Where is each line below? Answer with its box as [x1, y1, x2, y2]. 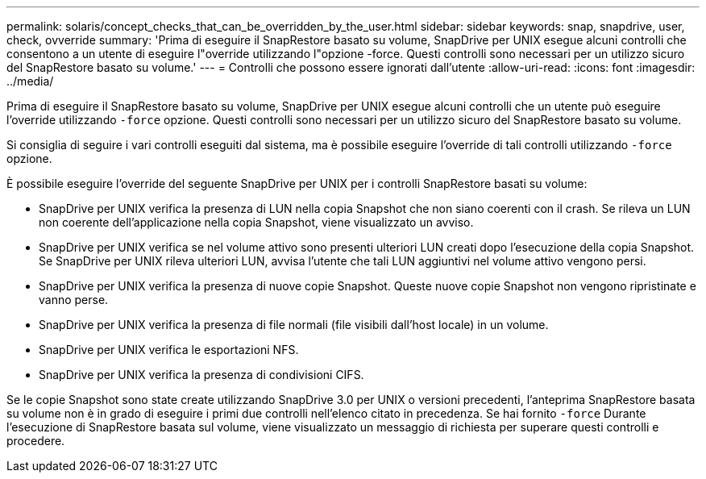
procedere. [6, 434, 65, 448]
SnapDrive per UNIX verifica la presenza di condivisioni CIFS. [39, 368, 364, 381]
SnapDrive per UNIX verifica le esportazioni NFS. [39, 343, 299, 356]
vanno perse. [39, 293, 109, 306]
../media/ [6, 74, 54, 88]
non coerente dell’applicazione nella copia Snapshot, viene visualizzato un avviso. [39, 215, 474, 229]
